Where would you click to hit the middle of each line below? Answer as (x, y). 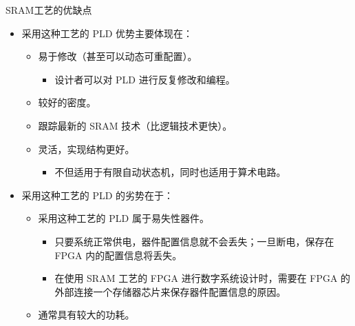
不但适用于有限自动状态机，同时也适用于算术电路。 (170, 172)
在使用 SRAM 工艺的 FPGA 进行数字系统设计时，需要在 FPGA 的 (203, 278)
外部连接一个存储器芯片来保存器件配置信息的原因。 (170, 291)
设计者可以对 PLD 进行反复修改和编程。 (145, 79)
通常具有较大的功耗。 (86, 315)
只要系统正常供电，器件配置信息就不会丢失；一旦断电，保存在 (194, 241)
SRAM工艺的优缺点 (49, 10)
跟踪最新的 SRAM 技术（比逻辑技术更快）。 (135, 125)
